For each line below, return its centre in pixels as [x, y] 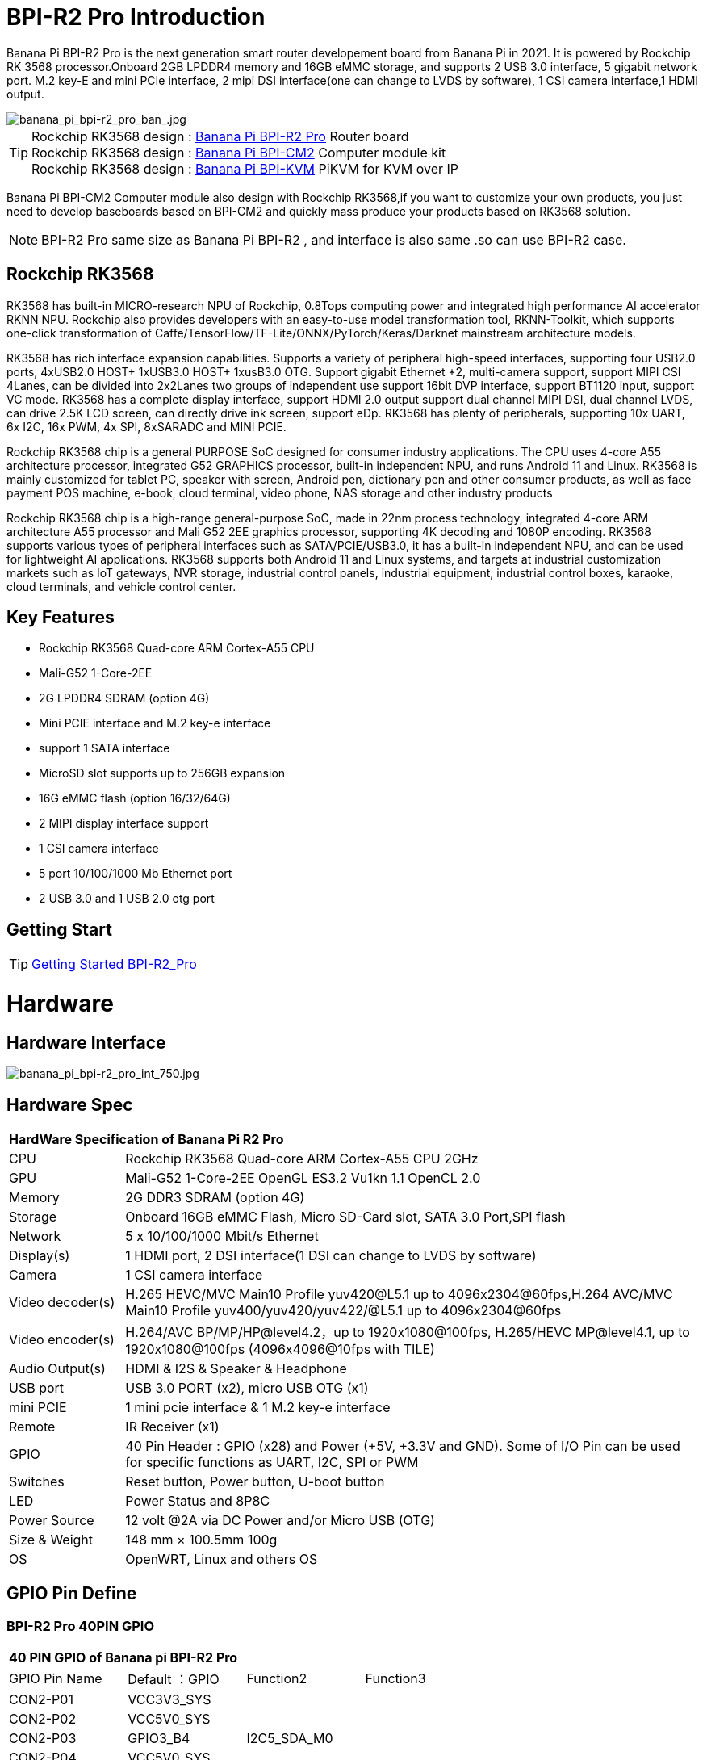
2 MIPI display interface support [124, 823]
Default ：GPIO [174, 1680]
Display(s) [40, 1256]
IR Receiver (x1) [172, 1427]
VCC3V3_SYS [169, 1700]
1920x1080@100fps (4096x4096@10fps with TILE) [280, 1349]
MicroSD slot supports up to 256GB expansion [162, 773]
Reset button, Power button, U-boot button [255, 1482]
